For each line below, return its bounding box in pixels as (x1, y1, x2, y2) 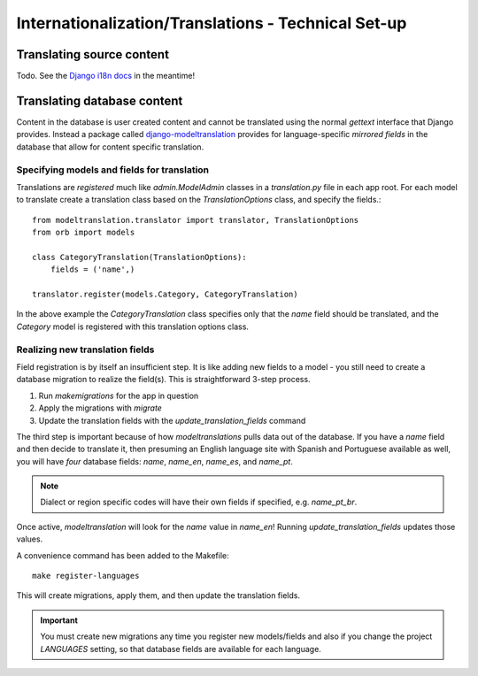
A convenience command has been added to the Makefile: (16, 549, 229, 561)
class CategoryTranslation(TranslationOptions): (32, 252, 247, 262)
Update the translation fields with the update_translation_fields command (38, 415, 306, 426)
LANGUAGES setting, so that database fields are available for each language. (40, 643, 322, 654)
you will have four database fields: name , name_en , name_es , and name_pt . (16, 456, 294, 466)
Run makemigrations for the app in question (38, 390, 199, 401)
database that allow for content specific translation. (16, 142, 204, 152)
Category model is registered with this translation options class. (16, 321, 250, 332)
